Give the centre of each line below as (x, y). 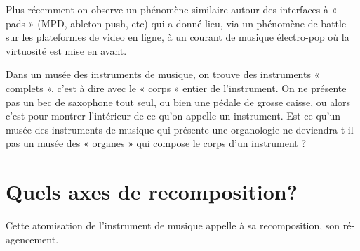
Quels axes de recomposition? (152, 192)
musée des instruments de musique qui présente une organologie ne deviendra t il (180, 129)
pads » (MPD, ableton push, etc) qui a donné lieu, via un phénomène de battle (176, 23)
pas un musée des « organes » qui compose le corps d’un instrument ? (156, 143)
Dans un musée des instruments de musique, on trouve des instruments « (163, 74)
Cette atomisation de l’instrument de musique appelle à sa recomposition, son (173, 225)
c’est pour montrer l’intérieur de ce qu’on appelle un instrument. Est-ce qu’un (173, 116)
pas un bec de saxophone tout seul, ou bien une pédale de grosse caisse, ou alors (178, 102)
